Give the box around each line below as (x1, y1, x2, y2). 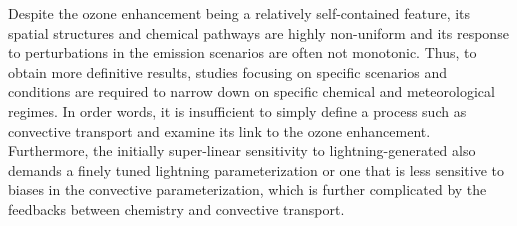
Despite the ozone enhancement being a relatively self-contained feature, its (8, 3, 471, 23)
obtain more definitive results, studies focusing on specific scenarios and (8, 61, 448, 82)
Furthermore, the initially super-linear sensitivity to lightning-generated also (8, 140, 476, 161)
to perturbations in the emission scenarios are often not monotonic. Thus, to (8, 42, 477, 63)
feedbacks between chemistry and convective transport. (8, 198, 345, 219)
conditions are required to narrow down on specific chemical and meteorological (8, 81, 495, 102)
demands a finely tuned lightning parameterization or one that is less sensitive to (8, 159, 505, 180)
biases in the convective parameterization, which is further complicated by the (8, 179, 487, 200)
